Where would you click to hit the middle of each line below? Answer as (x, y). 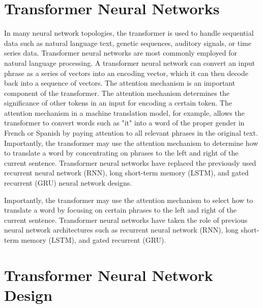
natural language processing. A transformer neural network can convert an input (130, 62)
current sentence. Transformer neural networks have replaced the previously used (130, 162)
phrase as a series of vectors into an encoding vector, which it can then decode (126, 73)
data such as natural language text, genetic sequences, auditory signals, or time (128, 43)
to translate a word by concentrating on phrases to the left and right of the (121, 153)
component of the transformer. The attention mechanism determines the (117, 93)
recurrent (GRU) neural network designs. (68, 183)
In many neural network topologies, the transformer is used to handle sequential (129, 33)
